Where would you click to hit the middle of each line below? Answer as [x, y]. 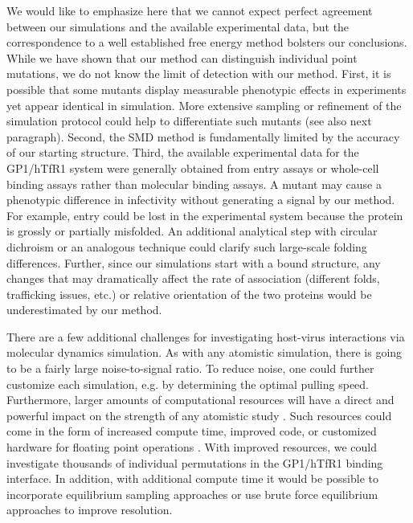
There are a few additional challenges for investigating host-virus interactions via [206, 336]
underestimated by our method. [84, 310]
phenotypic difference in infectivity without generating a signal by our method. [201, 200]
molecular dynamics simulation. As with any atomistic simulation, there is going [204, 352]
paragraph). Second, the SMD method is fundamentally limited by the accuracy [203, 136]
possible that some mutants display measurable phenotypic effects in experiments [206, 89]
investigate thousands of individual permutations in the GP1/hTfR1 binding [195, 462]
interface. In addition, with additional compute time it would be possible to [193, 478]
